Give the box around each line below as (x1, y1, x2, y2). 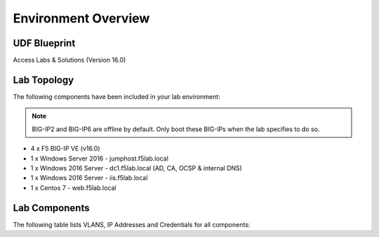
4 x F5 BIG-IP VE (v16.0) (30, 144, 101, 153)
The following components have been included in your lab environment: (13, 92, 220, 101)
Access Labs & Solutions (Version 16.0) (13, 56, 126, 65)
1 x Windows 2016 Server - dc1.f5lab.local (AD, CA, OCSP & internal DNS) (30, 163, 242, 172)
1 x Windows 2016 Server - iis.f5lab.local (30, 174, 148, 182)
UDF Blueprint (13, 37, 76, 49)
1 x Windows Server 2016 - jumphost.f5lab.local (30, 154, 168, 163)
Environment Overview (13, 11, 150, 26)
